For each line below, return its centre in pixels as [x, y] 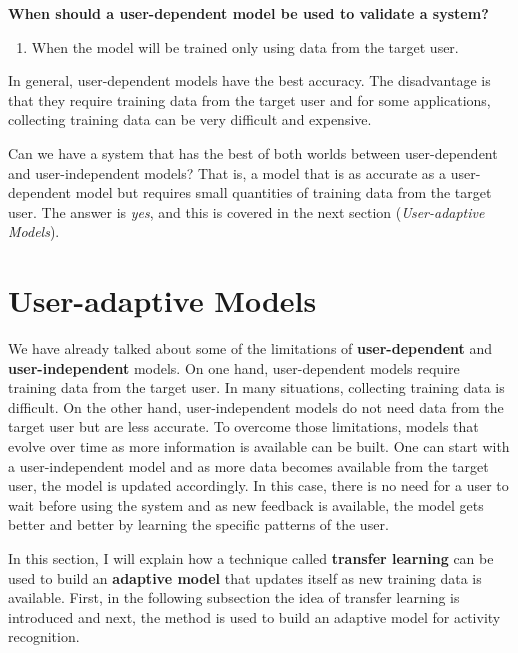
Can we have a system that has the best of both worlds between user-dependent [253, 152]
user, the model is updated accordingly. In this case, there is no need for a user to [258, 485]
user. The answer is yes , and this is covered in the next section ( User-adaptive [246, 211]
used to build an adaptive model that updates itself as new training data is [245, 577]
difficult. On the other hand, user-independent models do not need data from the [256, 406]
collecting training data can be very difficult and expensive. [190, 119]
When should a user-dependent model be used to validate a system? [248, 13]
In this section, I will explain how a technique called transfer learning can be [251, 558]
